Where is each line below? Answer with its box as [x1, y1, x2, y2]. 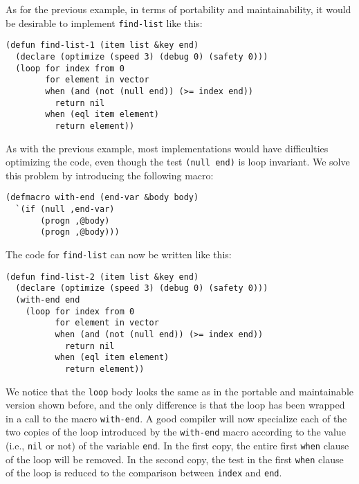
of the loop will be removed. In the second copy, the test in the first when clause [6, 451, 344, 466]
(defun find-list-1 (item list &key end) [6, 40, 199, 51]
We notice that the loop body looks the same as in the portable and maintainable [6, 384, 353, 398]
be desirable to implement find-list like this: [6, 15, 203, 30]
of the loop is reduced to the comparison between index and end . [6, 465, 282, 480]
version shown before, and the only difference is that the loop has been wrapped [6, 397, 345, 412]
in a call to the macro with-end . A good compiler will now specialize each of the [6, 411, 347, 425]
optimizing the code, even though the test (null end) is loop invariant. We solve [6, 154, 350, 169]
